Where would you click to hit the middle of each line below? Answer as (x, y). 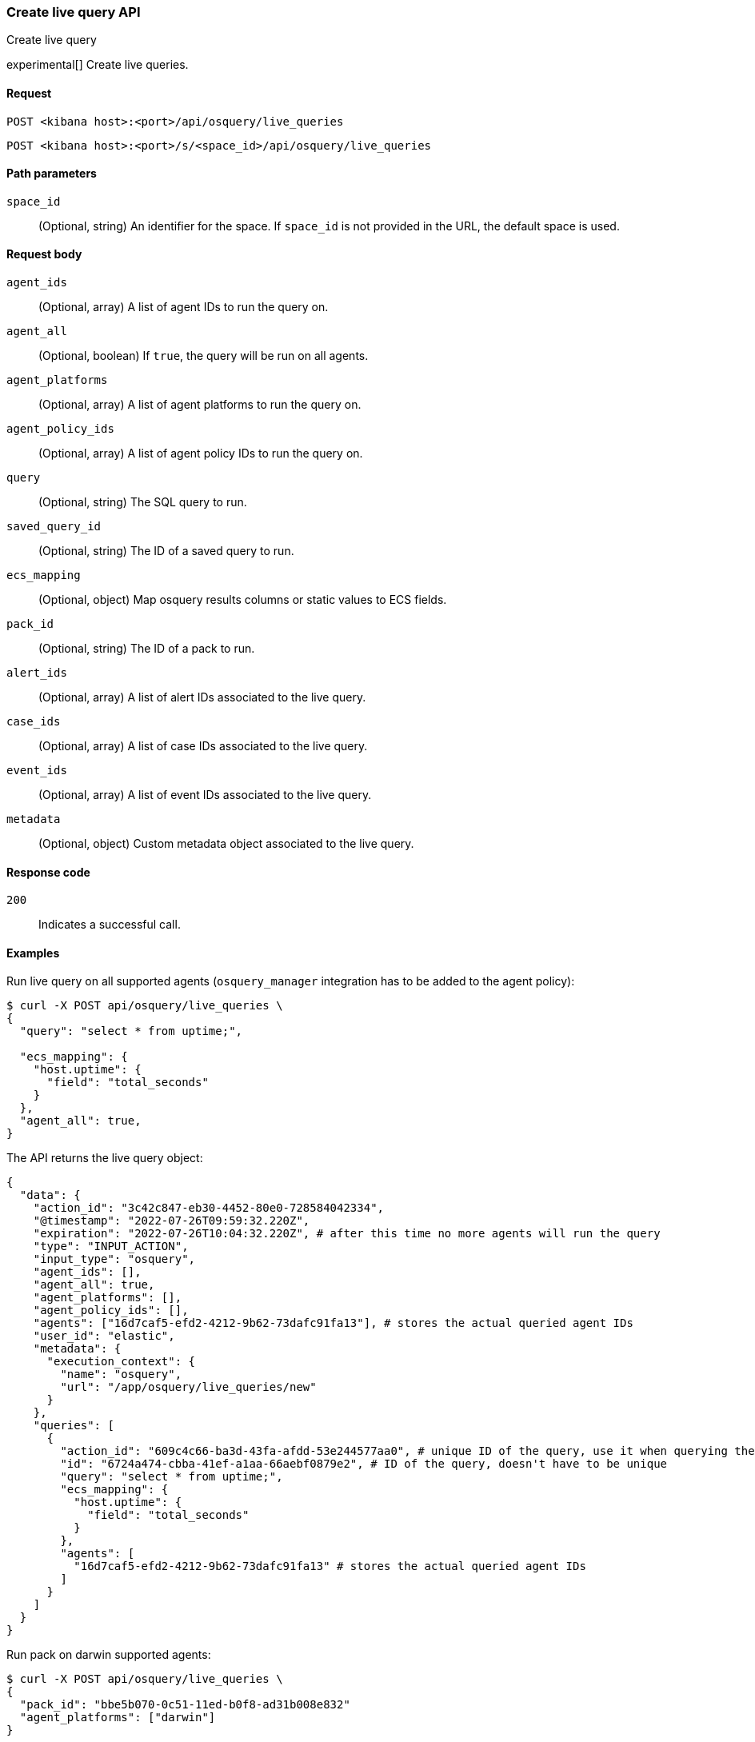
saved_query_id (54, 527)
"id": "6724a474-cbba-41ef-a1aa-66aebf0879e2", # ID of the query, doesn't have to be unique (364, 1464)
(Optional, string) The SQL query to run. (143, 502)
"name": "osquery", (121, 1374)
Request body (44, 254)
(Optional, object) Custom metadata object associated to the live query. (226, 844)
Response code (48, 872)
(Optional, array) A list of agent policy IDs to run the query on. (201, 453)
